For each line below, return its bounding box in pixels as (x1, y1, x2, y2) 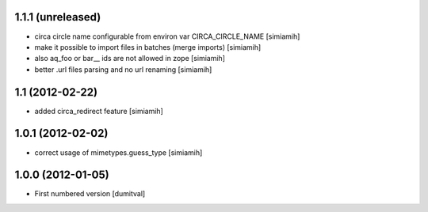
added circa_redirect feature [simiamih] (34, 106, 164, 115)
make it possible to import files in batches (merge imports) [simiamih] (34, 42, 262, 51)
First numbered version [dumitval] (34, 189, 146, 199)
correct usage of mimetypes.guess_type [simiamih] (34, 147, 203, 157)
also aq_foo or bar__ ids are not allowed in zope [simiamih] (34, 54, 226, 63)
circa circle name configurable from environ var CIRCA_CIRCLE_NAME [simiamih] (34, 32, 300, 41)
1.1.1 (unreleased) (14, 10, 101, 24)
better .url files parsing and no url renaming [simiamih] (34, 64, 212, 74)
